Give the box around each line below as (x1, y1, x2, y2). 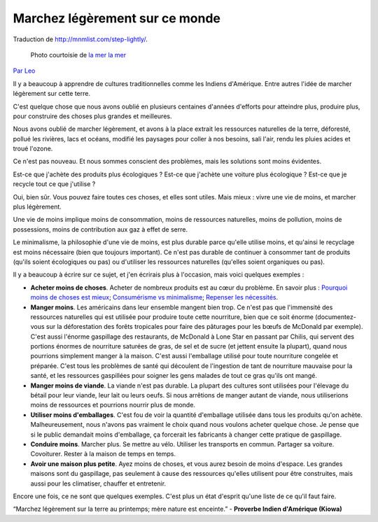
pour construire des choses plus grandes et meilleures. (13, 112, 172, 120)
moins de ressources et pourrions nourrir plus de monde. (30, 401, 196, 409)
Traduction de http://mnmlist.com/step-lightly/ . (13, 35, 148, 43)
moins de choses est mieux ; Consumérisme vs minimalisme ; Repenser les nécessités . (30, 293, 279, 302)
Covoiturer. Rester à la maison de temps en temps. (30, 450, 176, 458)
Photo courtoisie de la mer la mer (30, 50, 127, 59)
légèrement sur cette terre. (13, 90, 91, 98)
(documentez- (315, 312, 356, 321)
